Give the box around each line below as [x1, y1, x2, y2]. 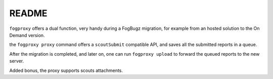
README [9, 8, 48, 19]
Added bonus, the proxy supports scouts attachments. [9, 67, 123, 73]
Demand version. [9, 32, 45, 38]
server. [9, 58, 24, 64]
